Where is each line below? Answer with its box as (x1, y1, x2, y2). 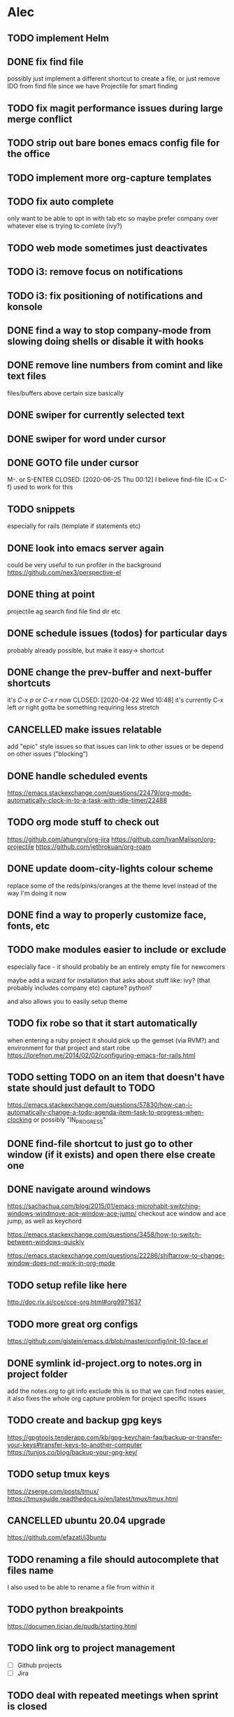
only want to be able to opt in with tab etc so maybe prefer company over (7, 215, 219, 223)
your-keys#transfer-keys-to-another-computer (7, 1440, 142, 1448)
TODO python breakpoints (7, 1603, 124, 1615)
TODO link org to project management (7, 1642, 176, 1655)
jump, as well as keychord (7, 1217, 82, 1226)
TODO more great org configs (7, 1318, 138, 1330)
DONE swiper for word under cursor (7, 433, 166, 445)
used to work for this (13, 483, 73, 491)
